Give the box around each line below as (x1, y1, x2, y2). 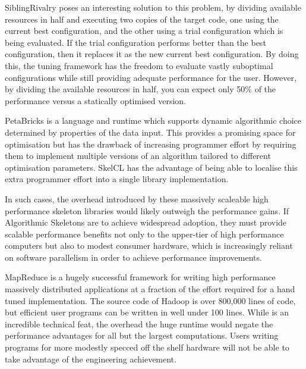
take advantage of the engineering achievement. (5, 352, 176, 365)
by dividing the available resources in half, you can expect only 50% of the (5, 83, 276, 95)
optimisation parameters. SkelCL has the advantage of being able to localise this (5, 161, 298, 173)
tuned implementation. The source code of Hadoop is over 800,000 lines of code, (5, 294, 296, 307)
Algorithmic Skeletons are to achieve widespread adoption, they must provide (5, 216, 287, 229)
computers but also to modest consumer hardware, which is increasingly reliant (5, 239, 293, 252)
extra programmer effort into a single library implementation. (5, 173, 229, 185)
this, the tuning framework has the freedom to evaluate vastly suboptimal (5, 59, 273, 71)
